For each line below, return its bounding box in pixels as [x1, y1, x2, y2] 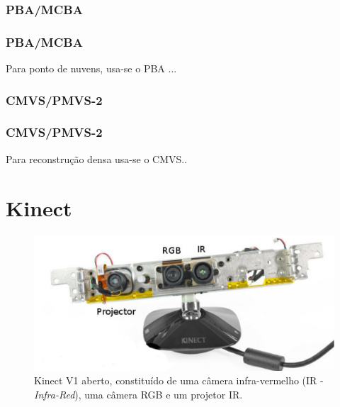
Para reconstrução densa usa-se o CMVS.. [6, 151, 188, 166]
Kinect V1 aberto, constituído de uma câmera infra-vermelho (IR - [34, 373, 324, 388]
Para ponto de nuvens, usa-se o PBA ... [6, 61, 177, 76]
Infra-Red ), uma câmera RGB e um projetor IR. [34, 386, 243, 401]
